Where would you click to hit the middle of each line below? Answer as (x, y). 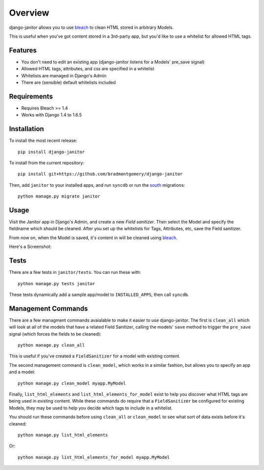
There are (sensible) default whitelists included (68, 83)
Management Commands (48, 308)
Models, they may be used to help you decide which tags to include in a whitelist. (91, 408)
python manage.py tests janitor (56, 283)
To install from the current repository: (47, 163)
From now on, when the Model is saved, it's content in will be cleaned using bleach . (93, 238)
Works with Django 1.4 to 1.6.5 (52, 115)
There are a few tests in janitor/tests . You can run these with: (75, 272)
